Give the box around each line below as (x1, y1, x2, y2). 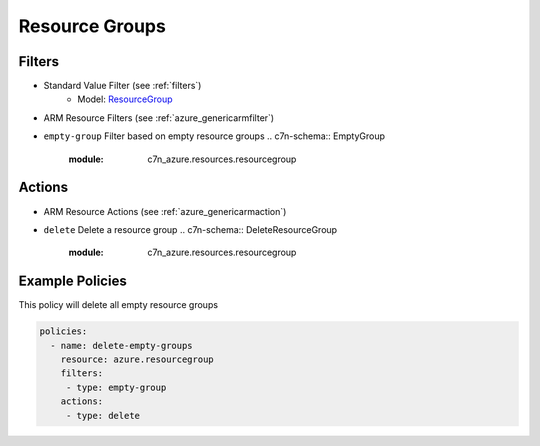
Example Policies (18, 273, 127, 290)
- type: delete (65, 410, 140, 421)
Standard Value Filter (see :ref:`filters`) (43, 80, 202, 92)
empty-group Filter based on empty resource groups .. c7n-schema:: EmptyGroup (43, 130, 385, 142)
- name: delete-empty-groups (50, 340, 194, 351)
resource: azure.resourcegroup (60, 353, 214, 365)
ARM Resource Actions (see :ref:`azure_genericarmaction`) (43, 205, 287, 217)
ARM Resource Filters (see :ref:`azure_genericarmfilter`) (43, 111, 275, 124)
